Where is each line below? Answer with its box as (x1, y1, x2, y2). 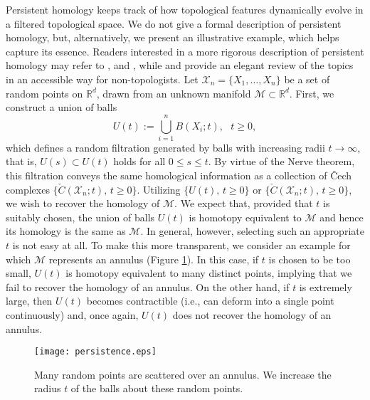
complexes (6, 181, 50, 196)
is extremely (299, 279, 352, 294)
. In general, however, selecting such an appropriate (140, 223, 364, 238)
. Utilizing (137, 181, 181, 196)
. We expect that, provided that (174, 196, 313, 211)
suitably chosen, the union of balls (6, 209, 155, 224)
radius (34, 381, 61, 396)
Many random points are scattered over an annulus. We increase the (34, 367, 332, 381)
